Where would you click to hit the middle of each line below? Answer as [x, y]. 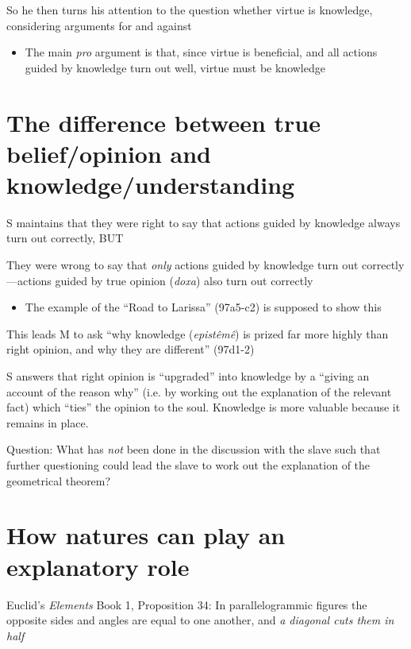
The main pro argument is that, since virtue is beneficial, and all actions [201, 52]
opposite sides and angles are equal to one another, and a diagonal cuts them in [200, 620]
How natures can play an [146, 535]
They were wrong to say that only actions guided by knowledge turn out [182, 265]
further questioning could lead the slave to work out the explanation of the [188, 465]
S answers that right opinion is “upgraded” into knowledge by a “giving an [188, 376]
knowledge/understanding [151, 184]
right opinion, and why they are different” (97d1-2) [131, 349]
